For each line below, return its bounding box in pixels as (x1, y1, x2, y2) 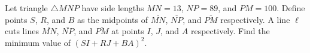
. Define (276, 2, 305, 14)
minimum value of (5, 36, 71, 48)
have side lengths (81, 2, 144, 14)
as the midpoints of (77, 13, 148, 25)
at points (111, 25, 144, 37)
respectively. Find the (190, 25, 270, 37)
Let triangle (5, 2, 48, 14)
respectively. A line (220, 13, 290, 25)
